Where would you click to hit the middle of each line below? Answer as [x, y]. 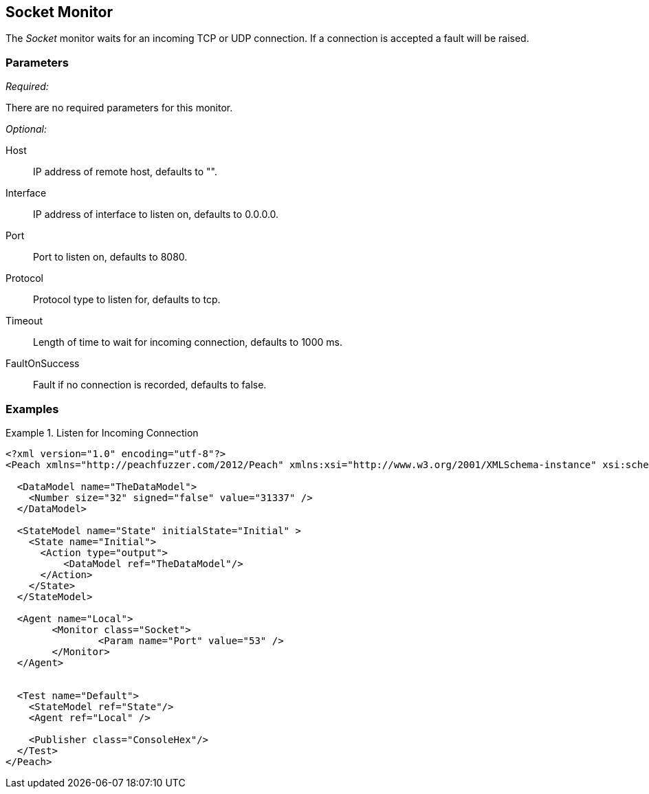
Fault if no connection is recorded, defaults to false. [150, 385]
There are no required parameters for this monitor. [119, 108]
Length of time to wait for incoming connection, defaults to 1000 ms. [188, 342]
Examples [32, 409]
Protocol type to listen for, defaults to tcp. [127, 300]
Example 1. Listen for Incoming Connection [102, 432]
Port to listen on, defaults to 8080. [110, 257]
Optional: [26, 129]
